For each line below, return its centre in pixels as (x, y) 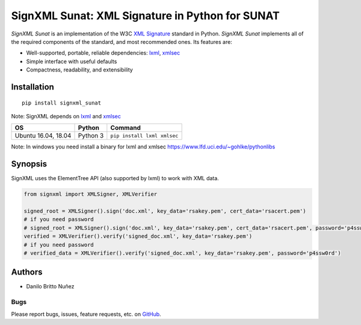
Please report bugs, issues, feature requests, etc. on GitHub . (86, 314)
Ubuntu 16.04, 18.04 (43, 136)
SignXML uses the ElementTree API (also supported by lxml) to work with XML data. (115, 178)
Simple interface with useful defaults (72, 61)
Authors (27, 272)
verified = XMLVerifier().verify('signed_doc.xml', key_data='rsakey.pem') (138, 236)
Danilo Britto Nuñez (50, 287)
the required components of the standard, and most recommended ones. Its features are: (122, 41)
